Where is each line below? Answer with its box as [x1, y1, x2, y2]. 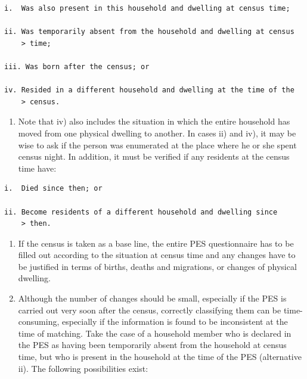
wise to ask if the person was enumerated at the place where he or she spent [18, 138, 297, 151]
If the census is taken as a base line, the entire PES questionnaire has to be [18, 237, 294, 249]
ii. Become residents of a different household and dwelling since [4, 207, 278, 216]
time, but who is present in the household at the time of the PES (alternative [18, 350, 302, 363]
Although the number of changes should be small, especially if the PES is [18, 292, 287, 305]
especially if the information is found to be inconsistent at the [61, 315, 288, 328]
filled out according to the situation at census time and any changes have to [18, 248, 296, 261]
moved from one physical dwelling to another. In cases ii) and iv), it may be [18, 126, 296, 139]
